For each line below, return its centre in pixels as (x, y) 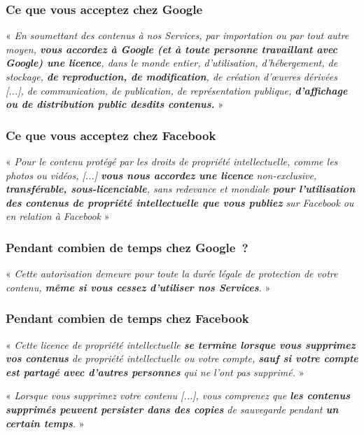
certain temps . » (45, 423)
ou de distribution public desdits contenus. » (114, 104)
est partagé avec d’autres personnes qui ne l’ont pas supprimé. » (155, 372)
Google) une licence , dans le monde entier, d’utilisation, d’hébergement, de (172, 63)
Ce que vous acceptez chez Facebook (111, 135)
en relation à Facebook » (58, 216)
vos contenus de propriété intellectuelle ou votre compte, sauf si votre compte (182, 358)
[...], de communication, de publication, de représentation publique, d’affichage (177, 90)
